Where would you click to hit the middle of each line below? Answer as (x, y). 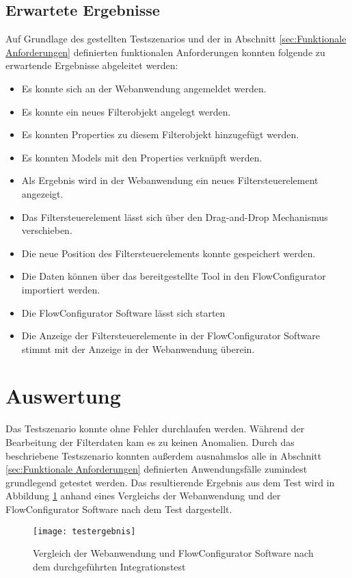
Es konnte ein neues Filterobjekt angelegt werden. (126, 111)
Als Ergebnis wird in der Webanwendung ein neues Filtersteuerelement (170, 180)
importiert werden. (61, 289)
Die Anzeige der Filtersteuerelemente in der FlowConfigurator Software (171, 336)
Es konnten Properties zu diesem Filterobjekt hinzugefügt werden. (160, 134)
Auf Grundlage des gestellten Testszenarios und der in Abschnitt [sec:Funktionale (176, 39)
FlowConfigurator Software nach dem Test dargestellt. (119, 509)
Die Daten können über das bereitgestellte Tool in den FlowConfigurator (174, 276)
